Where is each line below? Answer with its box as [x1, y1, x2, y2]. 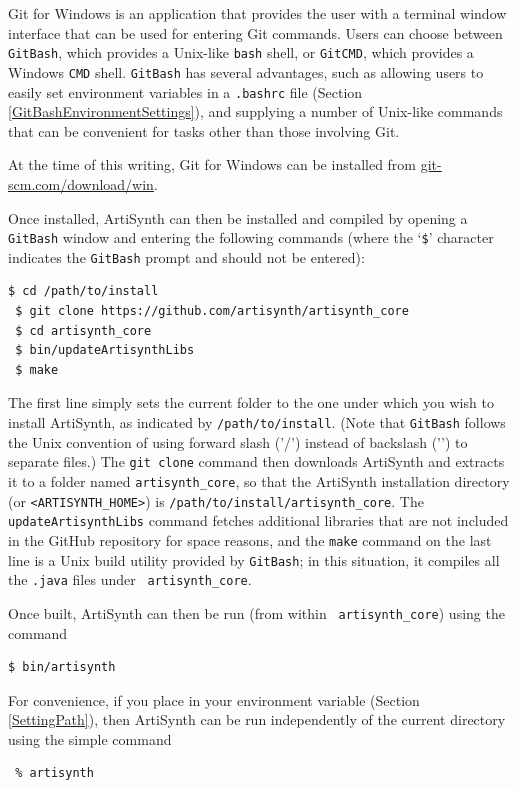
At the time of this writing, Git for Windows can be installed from [8, 154, 417, 175]
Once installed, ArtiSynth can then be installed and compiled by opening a [8, 207, 468, 228]
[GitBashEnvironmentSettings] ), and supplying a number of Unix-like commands [8, 101, 503, 122]
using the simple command [8, 728, 172, 749]
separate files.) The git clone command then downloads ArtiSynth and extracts [8, 451, 505, 472]
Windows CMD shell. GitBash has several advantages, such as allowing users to [8, 61, 484, 82]
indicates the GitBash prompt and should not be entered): [8, 246, 365, 267]
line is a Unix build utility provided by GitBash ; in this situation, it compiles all [8, 549, 500, 570]
